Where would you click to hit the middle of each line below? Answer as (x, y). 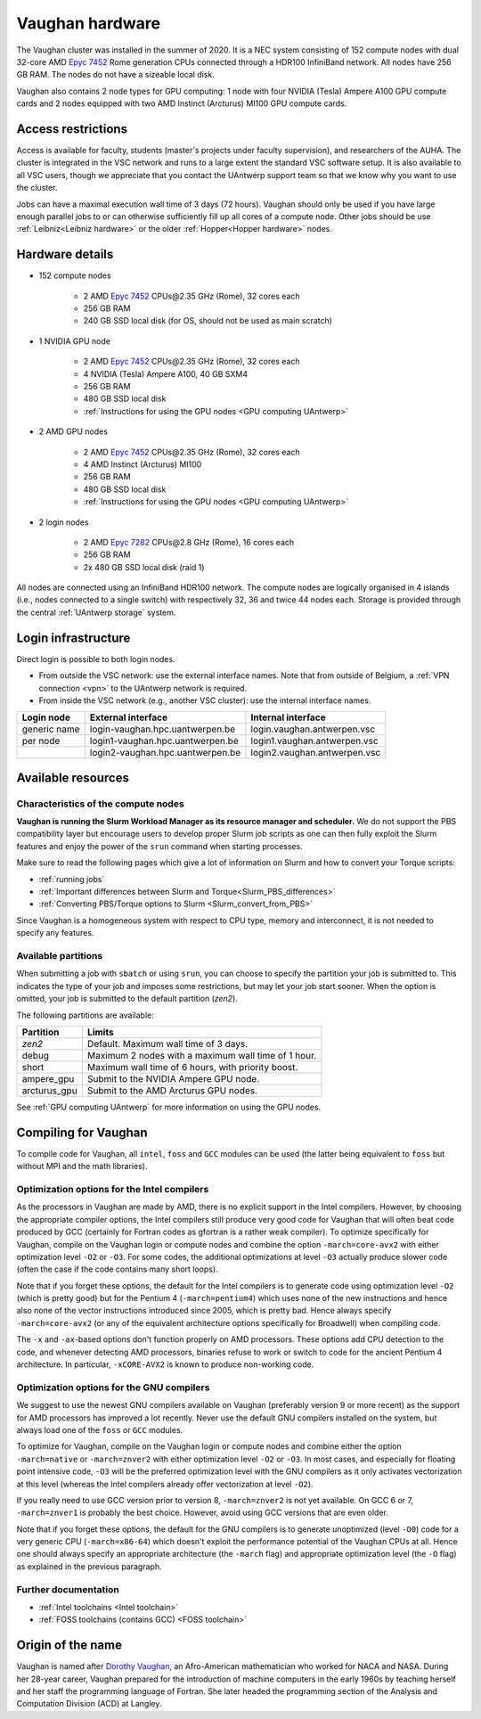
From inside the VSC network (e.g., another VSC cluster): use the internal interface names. (205, 700)
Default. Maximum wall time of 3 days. (168, 1044)
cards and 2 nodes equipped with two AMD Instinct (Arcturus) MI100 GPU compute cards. (182, 103)
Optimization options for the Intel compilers (113, 1189)
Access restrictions (72, 129)
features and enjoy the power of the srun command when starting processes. (159, 846)
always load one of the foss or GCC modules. (100, 1429)
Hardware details (65, 254)
